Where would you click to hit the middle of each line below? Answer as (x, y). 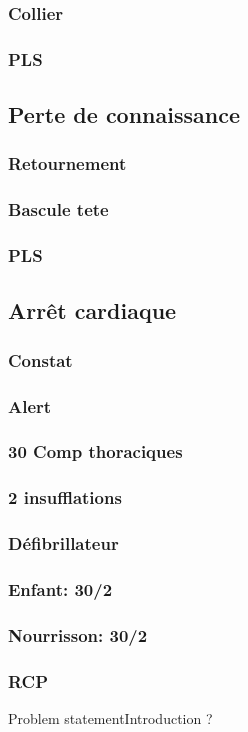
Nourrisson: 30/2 (78, 634)
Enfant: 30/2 (60, 588)
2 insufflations (65, 497)
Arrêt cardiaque (92, 310)
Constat (40, 359)
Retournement (67, 163)
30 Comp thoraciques (95, 451)
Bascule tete (58, 209)
